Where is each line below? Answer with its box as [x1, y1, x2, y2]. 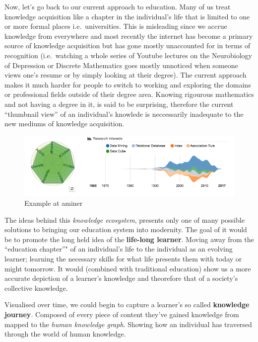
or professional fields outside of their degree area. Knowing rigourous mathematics [4, 89, 254, 99]
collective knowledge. [4, 282, 68, 293]
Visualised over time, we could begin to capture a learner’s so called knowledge [4, 299, 250, 310]
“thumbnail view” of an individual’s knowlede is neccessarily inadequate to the [4, 108, 244, 119]
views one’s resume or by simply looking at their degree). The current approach [4, 70, 247, 80]
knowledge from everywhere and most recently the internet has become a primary [4, 30, 253, 41]
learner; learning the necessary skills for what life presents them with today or [4, 253, 242, 263]
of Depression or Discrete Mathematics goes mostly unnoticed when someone [4, 60, 238, 70]
